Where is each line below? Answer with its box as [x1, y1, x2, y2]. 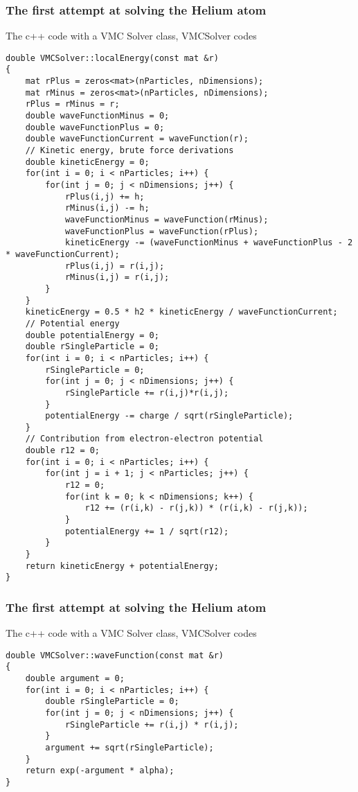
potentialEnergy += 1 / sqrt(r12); [64, 526, 229, 536]
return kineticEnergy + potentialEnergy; [25, 561, 219, 571]
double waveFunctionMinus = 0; [25, 111, 170, 121]
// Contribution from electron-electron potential [25, 434, 264, 444]
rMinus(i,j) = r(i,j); [64, 272, 170, 283]
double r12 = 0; [25, 446, 100, 456]
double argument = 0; [25, 674, 125, 684]
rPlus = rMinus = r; [25, 99, 120, 109]
